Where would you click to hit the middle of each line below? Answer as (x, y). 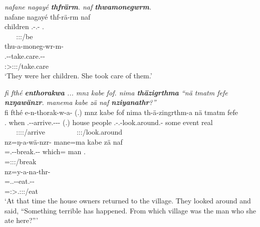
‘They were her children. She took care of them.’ (78, 76)
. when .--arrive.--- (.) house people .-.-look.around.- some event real (109, 122)
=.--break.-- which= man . (45, 151)
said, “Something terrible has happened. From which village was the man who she (130, 210)
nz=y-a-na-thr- (28, 171)
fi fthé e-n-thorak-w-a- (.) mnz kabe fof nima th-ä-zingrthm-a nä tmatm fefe (121, 112)
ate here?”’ (21, 220)
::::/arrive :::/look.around (69, 132)
